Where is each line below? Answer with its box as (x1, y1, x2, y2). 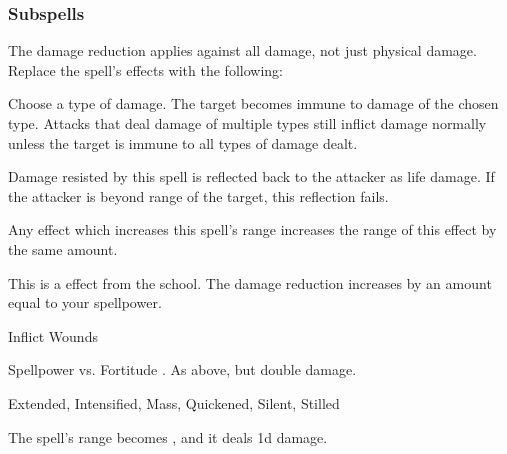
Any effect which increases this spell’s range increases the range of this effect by (8, 219, 497, 240)
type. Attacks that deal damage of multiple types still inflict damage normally (8, 113, 487, 133)
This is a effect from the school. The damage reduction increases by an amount (8, 272, 492, 293)
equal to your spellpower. (8, 292, 162, 313)
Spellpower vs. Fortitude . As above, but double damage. (8, 359, 357, 380)
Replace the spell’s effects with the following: (8, 59, 283, 80)
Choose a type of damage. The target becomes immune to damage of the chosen (8, 93, 499, 114)
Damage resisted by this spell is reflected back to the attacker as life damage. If (8, 166, 495, 187)
